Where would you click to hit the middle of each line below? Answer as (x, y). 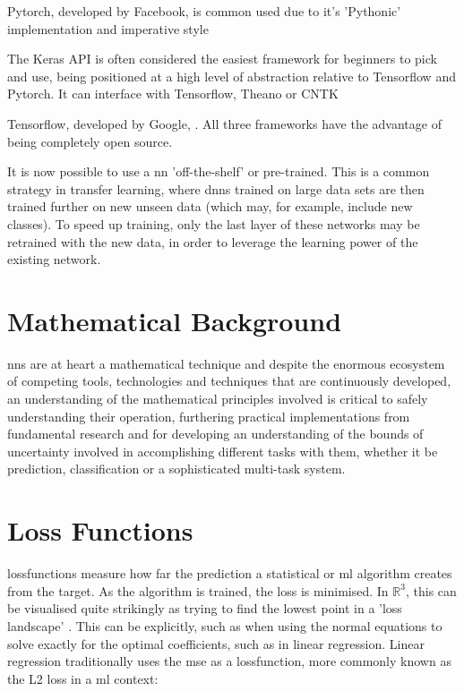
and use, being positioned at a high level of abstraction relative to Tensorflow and (232, 76)
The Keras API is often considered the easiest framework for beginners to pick (222, 59)
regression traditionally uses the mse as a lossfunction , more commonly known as (229, 661)
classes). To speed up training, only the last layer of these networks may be (214, 223)
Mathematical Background (175, 320)
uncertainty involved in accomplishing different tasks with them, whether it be (223, 451)
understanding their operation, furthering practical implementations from (209, 416)
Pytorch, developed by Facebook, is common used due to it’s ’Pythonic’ (204, 11)
